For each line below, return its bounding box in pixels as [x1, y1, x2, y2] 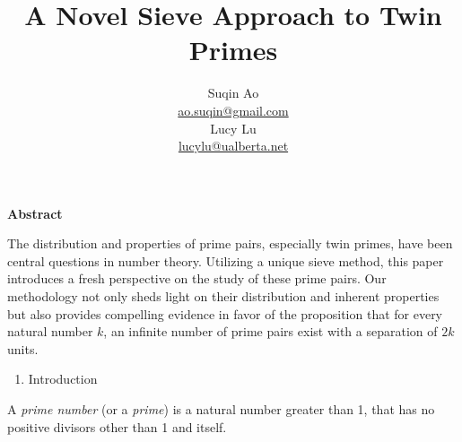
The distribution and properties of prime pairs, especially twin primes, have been [7, 234, 453, 253]
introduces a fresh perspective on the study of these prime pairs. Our [7, 269, 387, 288]
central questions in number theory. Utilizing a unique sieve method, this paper [7, 251, 444, 270]
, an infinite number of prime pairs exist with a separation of [103, 322, 438, 341]
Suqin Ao [207, 83, 259, 102]
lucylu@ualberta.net [178, 136, 289, 155]
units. [7, 339, 39, 358]
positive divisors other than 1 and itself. [7, 417, 227, 436]
